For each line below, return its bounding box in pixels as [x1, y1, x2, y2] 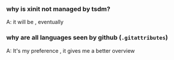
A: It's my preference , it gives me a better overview [6, 47, 135, 54]
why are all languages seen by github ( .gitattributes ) [6, 34, 168, 42]
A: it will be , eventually [6, 19, 64, 26]
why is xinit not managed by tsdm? [6, 5, 111, 13]
